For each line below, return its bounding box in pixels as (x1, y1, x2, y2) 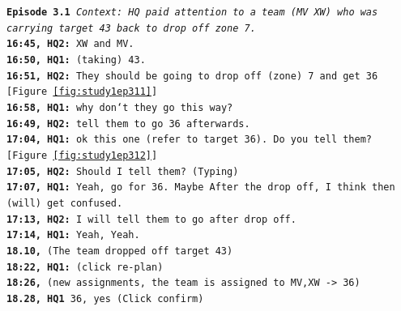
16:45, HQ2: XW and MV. (6, 38, 134, 50)
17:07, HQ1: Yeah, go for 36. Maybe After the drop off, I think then (6, 181, 395, 194)
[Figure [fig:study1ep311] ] (6, 86, 158, 98)
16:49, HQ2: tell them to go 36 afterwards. (6, 117, 250, 130)
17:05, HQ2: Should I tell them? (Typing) (6, 165, 239, 177)
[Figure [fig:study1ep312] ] (6, 149, 158, 161)
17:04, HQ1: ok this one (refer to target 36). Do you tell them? (6, 134, 373, 146)
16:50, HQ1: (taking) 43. (6, 53, 146, 66)
